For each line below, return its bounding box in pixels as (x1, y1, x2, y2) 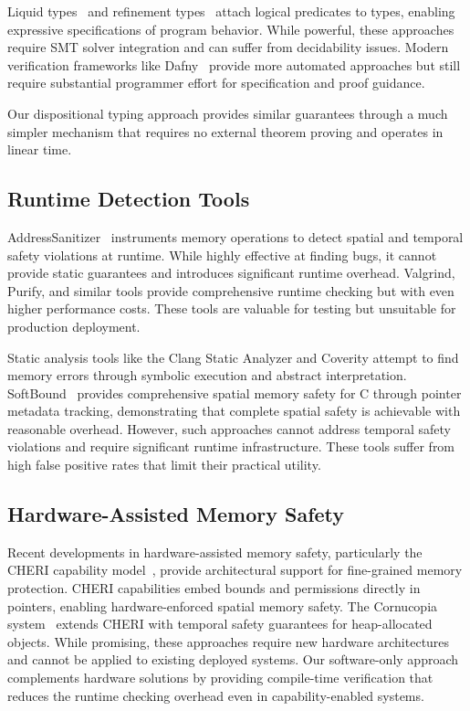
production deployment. (7, 316, 141, 335)
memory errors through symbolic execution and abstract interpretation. (7, 366, 407, 385)
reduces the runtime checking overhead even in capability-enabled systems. (7, 685, 424, 705)
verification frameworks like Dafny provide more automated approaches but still (7, 55, 461, 74)
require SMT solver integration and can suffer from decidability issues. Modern (7, 37, 449, 57)
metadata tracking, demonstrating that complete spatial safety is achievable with (7, 401, 461, 420)
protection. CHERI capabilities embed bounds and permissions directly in (7, 578, 421, 598)
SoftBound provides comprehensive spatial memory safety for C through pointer (7, 383, 462, 402)
